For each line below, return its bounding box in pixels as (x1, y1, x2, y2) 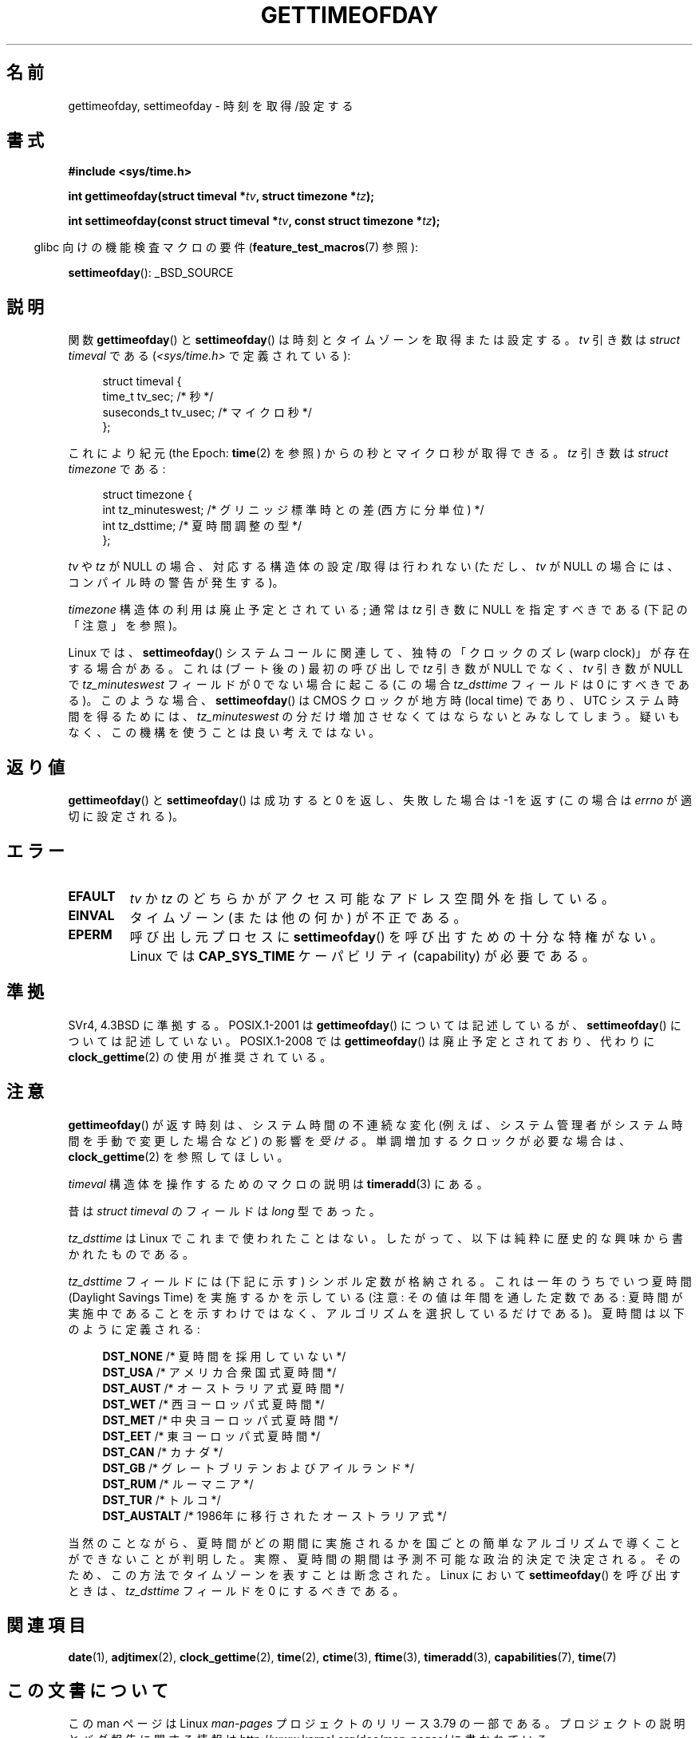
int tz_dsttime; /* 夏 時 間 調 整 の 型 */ (102, 519, 302, 533)
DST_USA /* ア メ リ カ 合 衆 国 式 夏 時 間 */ (102, 1365, 337, 1379)
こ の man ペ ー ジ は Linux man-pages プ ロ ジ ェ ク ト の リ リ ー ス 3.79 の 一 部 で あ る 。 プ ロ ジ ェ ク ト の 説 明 (68, 1716, 685, 1731)
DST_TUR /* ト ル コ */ (102, 1492, 221, 1507)
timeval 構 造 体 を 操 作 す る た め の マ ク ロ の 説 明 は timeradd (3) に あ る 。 (68, 1176, 488, 1191)
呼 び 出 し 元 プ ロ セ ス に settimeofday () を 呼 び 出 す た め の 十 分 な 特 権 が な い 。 (129, 928, 664, 945)
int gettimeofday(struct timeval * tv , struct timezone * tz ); (68, 189, 375, 203)
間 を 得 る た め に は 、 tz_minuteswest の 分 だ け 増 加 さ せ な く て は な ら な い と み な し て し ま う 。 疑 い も (68, 709, 680, 724)
